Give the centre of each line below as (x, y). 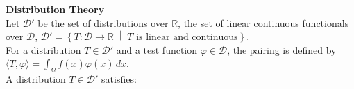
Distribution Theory (55, 9)
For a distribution (43, 49)
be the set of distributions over (103, 22)
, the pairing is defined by (282, 49)
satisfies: (119, 79)
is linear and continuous (187, 38)
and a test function (157, 49)
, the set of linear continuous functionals (263, 22)
